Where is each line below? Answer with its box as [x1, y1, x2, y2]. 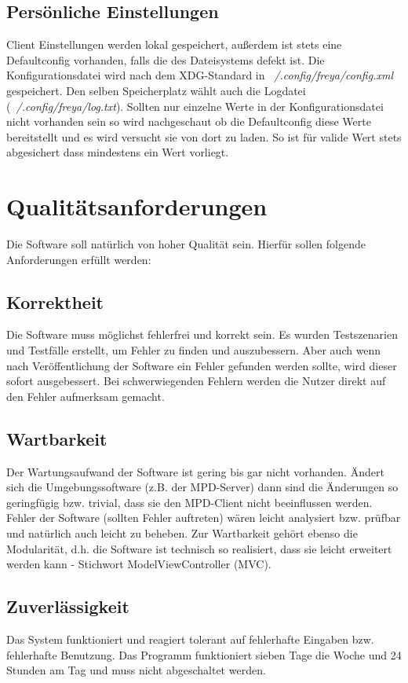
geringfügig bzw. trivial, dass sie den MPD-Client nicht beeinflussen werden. [6, 494, 373, 510]
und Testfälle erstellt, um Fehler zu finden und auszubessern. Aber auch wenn [6, 342, 381, 358]
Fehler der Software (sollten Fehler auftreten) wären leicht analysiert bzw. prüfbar [6, 509, 401, 526]
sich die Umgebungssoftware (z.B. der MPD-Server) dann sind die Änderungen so [6, 479, 399, 495]
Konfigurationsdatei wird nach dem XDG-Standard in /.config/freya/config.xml [6, 67, 393, 83]
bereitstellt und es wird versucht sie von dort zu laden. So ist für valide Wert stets [6, 128, 402, 145]
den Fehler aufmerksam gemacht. [6, 387, 165, 404]
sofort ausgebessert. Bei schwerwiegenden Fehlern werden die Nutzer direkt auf [6, 373, 386, 389]
